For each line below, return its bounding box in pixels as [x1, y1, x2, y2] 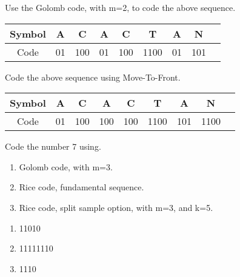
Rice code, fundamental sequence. [19, 181, 144, 193]
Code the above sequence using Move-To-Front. [5, 70, 181, 83]
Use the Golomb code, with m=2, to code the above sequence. [5, 1, 236, 13]
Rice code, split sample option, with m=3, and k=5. [19, 201, 213, 213]
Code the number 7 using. [5, 140, 101, 153]
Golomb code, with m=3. [19, 160, 113, 173]
